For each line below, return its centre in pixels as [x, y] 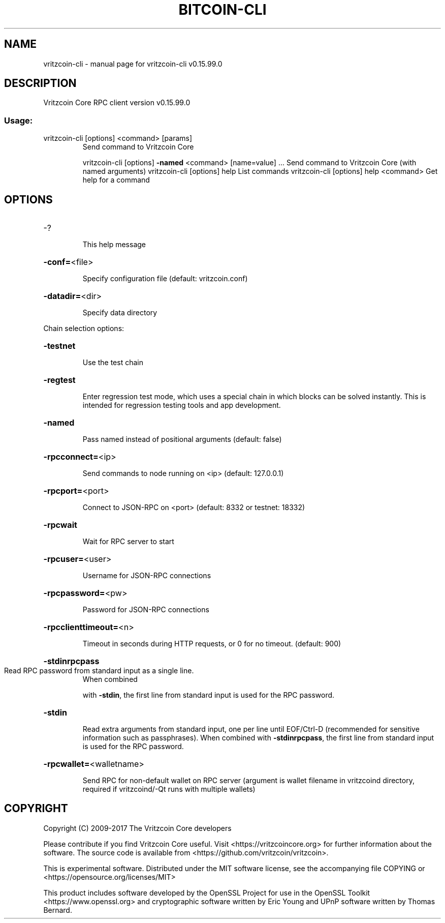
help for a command [116, 180]
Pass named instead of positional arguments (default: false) [182, 439]
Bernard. [58, 910]
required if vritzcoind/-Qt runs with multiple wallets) [169, 789]
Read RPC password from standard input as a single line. [99, 671]
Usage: [19, 120]
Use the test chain [113, 363]
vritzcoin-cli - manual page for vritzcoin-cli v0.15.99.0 [133, 64]
